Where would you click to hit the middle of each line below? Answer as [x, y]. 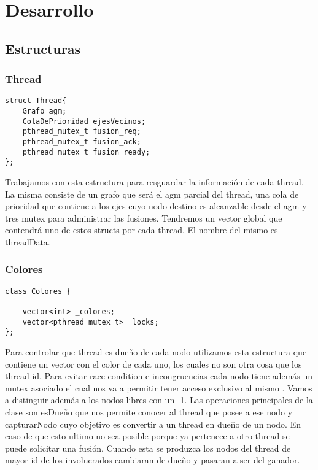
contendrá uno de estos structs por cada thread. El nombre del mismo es [142, 230]
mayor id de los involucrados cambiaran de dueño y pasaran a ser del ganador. [153, 460]
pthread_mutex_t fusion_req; [82, 132]
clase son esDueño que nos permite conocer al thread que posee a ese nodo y [149, 412]
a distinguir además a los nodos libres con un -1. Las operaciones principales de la [159, 400]
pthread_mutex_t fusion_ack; [82, 142]
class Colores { [38, 291]
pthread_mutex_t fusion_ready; [86, 152]
